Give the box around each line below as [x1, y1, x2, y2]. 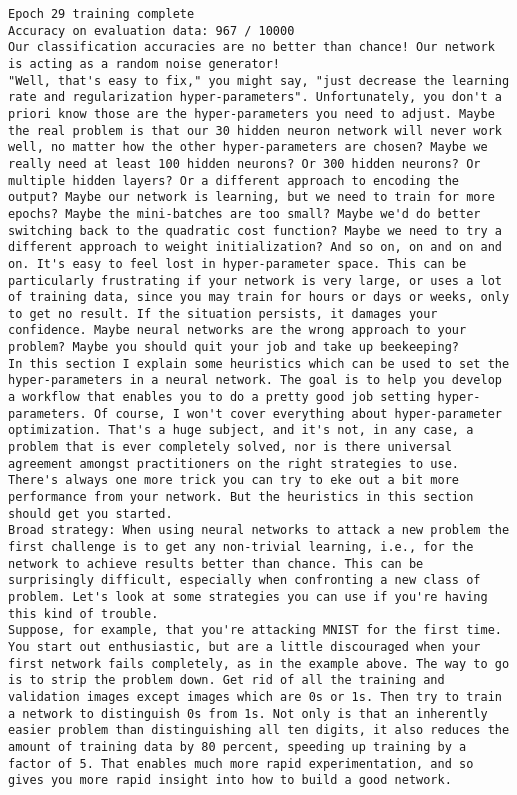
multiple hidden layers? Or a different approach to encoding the [8, 173, 460, 188]
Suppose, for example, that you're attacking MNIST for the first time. [8, 623, 502, 638]
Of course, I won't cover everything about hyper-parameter [93, 406, 502, 421]
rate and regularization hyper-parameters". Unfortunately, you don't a [8, 90, 502, 105]
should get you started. [8, 506, 173, 521]
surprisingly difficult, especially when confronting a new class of [8, 573, 481, 588]
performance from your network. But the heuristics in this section [8, 490, 474, 505]
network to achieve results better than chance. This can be [8, 556, 424, 571]
